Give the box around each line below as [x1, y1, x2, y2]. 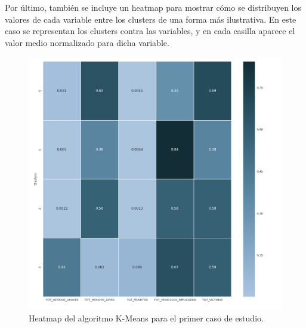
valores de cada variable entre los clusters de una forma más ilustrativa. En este [5, 13, 296, 25]
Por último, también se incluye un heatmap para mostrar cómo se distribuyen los [5, 1, 301, 13]
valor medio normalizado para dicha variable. [5, 36, 169, 48]
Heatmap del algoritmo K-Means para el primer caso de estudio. [29, 311, 264, 324]
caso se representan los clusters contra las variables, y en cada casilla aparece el [5, 24, 295, 37]
